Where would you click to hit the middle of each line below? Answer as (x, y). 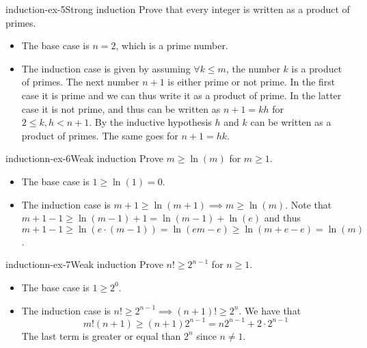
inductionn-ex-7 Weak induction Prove (84, 264)
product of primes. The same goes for (100, 135)
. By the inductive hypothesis (150, 122)
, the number (253, 68)
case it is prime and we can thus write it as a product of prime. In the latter (181, 95)
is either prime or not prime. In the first (252, 82)
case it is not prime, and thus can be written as (121, 108)
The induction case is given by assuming (106, 68)
